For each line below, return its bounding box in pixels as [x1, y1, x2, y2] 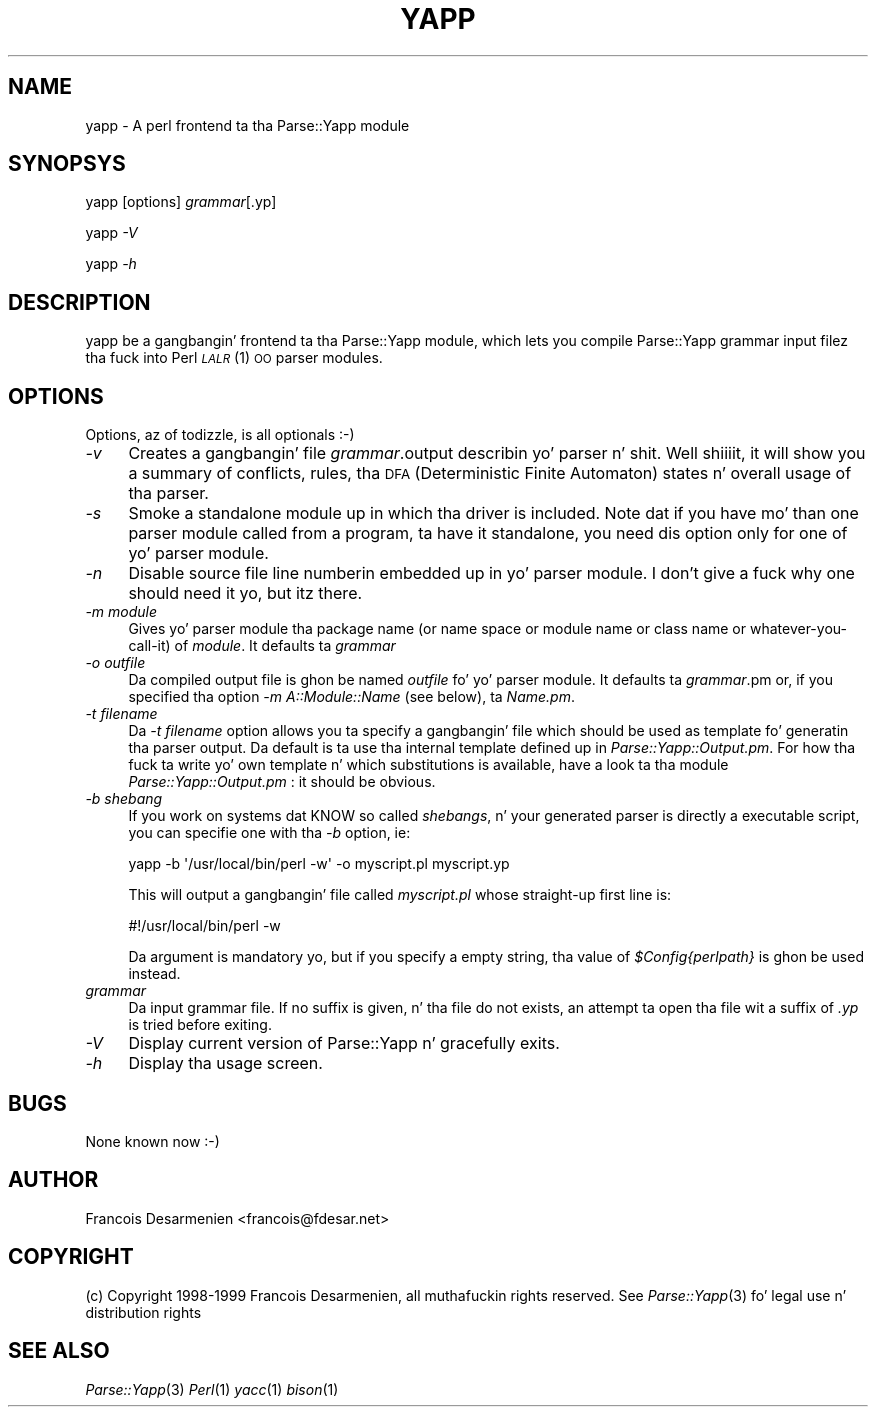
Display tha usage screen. [128, 1053, 323, 1074]
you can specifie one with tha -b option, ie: [128, 824, 411, 842]
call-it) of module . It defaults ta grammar [128, 637, 396, 655]
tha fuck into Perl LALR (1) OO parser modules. [85, 349, 383, 367]
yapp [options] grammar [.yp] [85, 193, 277, 211]
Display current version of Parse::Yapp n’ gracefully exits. [128, 1033, 560, 1054]
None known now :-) [85, 1132, 220, 1150]
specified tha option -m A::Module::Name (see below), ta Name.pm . [128, 688, 575, 706]
